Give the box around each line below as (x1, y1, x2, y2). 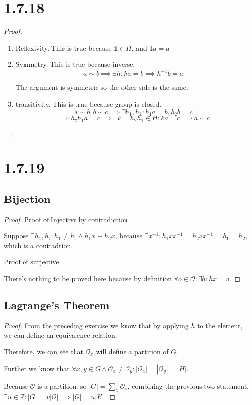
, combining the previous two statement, (127, 380, 249, 391)
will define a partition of (96, 347, 169, 357)
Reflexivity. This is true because (15, 42, 112, 53)
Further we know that (4, 363, 70, 373)
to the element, (197, 320, 243, 330)
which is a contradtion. (4, 240, 73, 250)
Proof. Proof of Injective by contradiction (4, 214, 128, 224)
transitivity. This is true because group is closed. (15, 99, 162, 109)
